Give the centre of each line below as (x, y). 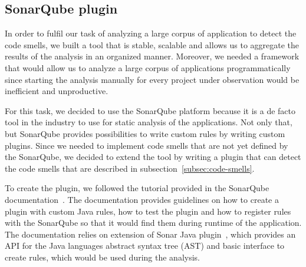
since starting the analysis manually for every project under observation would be (152, 79)
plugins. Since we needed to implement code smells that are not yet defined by (147, 145)
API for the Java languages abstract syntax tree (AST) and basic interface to (145, 246)
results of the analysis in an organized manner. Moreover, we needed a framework (152, 56)
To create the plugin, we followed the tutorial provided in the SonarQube (137, 188)
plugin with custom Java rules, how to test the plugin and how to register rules (148, 211)
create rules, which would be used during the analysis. (102, 257)
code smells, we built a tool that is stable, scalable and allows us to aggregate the (152, 44)
